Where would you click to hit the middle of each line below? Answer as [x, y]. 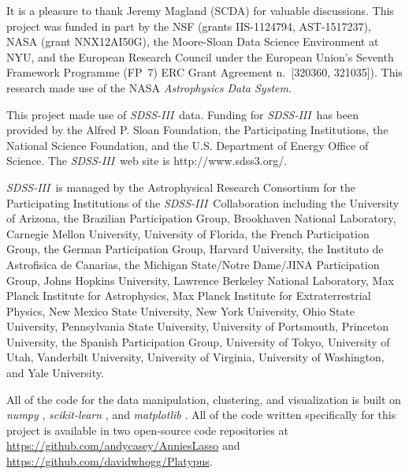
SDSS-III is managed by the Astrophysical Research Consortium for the [181, 187]
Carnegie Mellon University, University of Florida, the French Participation [188, 233]
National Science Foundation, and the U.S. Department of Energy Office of [188, 145]
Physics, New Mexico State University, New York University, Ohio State [181, 310]
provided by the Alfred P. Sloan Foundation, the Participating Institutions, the [197, 130]
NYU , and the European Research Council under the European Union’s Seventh [200, 56]
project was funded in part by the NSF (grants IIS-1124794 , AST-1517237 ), [189, 26]
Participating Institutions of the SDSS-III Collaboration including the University [203, 202]
